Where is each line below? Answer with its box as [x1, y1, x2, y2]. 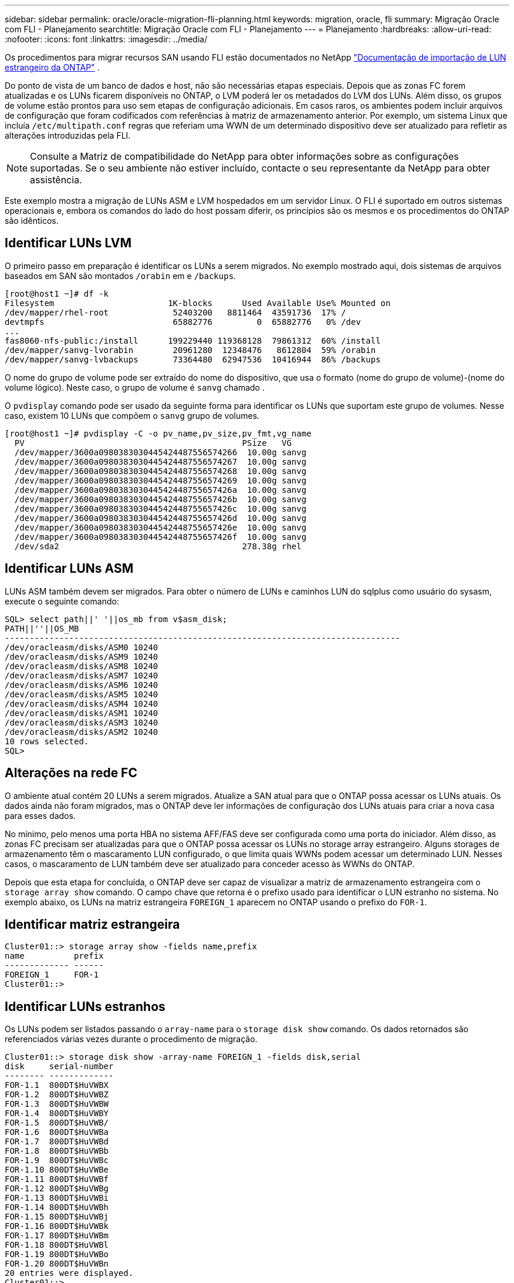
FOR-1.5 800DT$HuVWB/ [5, 1118, 109, 1128]
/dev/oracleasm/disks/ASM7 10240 [5, 670, 158, 680]
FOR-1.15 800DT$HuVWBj [5, 1212, 109, 1222]
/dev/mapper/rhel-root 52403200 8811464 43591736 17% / [5, 307, 346, 317]
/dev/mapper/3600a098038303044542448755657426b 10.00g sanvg [14, 494, 307, 504]
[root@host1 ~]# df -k [5, 288, 109, 298]
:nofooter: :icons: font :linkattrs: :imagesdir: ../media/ [5, 34, 208, 44]
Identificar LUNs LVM [5, 236, 132, 251]
